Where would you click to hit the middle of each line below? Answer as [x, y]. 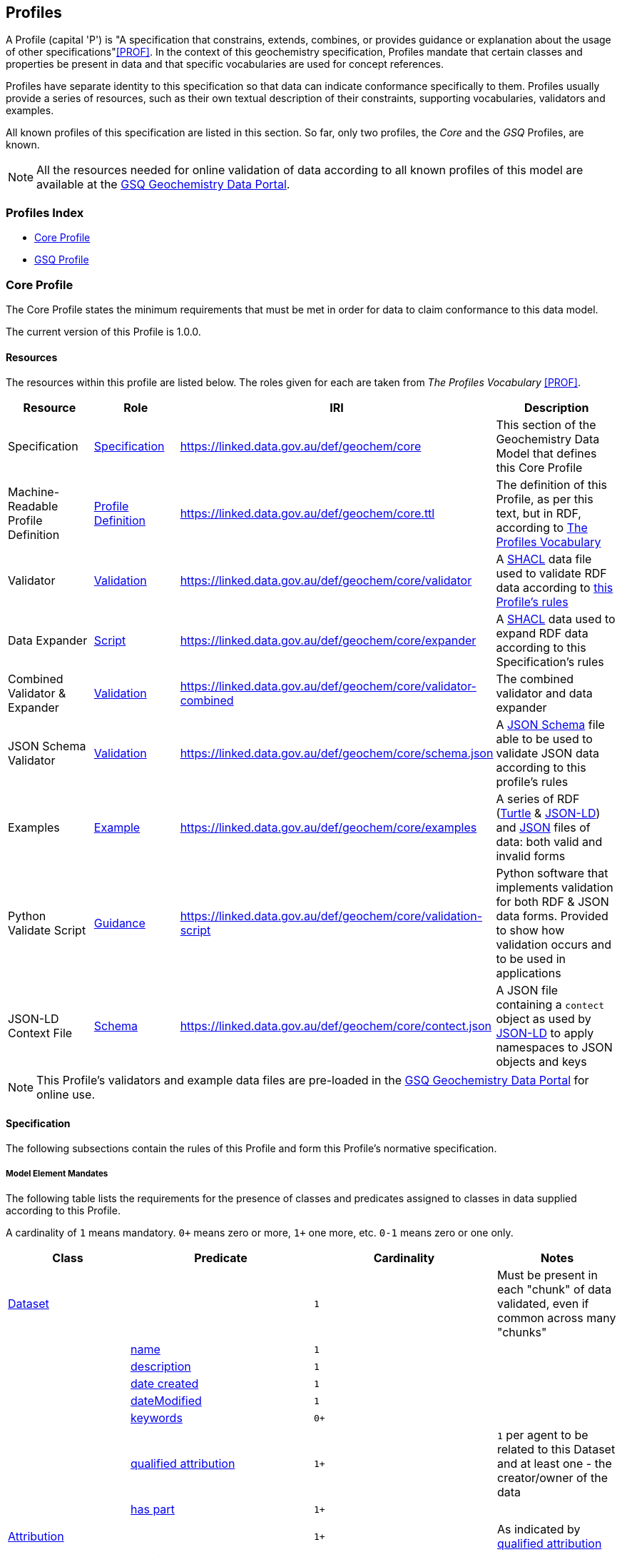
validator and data [544, 694]
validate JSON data [547, 754]
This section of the [546, 425]
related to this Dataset [556, 1450]
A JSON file [527, 991]
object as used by [544, 1019]
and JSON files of [543, 828]
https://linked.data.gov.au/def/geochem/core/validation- [331, 916]
